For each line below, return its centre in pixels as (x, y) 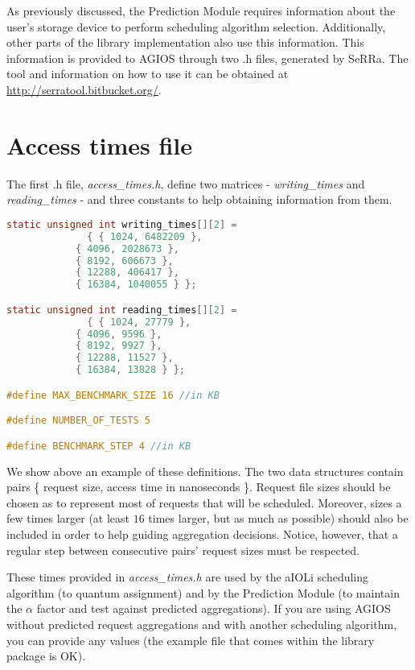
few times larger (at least (68, 518)
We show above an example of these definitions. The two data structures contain (205, 471)
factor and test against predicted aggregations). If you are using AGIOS (214, 608)
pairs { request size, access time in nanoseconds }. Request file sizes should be (199, 487)
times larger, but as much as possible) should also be (278, 518)
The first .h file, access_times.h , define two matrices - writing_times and (186, 183)
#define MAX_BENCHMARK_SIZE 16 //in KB (113, 395)
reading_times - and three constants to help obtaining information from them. (199, 199)
